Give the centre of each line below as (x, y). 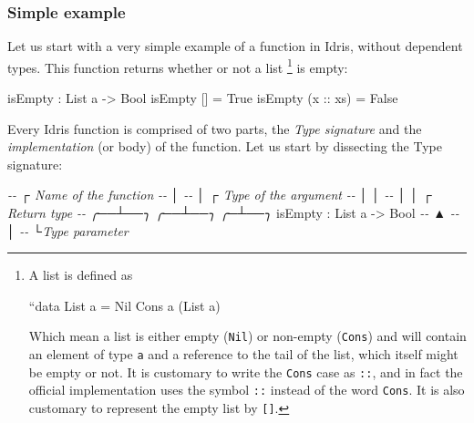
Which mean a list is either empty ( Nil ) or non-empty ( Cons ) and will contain (247, 336)
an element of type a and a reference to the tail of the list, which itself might (243, 354)
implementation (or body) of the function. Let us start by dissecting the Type (225, 146)
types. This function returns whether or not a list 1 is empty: (178, 66)
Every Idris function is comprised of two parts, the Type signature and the (215, 128)
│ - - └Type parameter (68, 230)
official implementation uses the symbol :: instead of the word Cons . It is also (247, 390)
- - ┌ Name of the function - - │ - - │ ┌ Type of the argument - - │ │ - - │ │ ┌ (220, 195)
